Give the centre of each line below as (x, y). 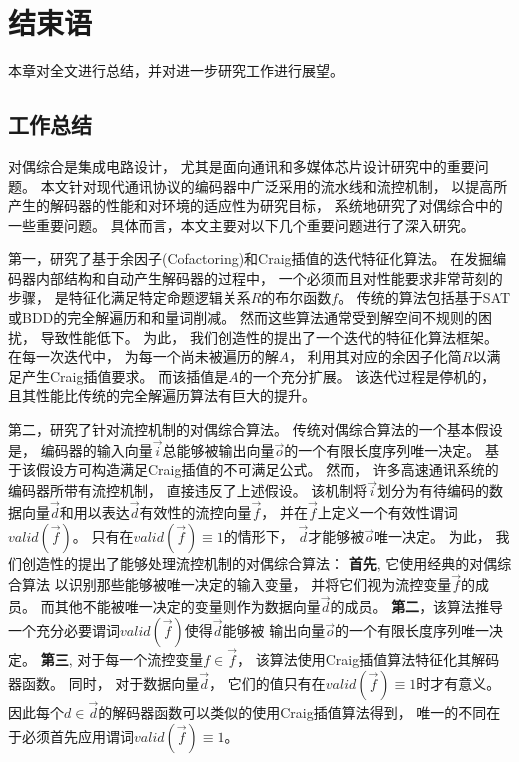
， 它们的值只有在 (267, 682)
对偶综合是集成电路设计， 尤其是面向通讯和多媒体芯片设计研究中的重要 (241, 165)
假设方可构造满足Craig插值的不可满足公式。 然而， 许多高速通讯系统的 (267, 469)
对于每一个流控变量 (140, 659)
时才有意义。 (458, 682)
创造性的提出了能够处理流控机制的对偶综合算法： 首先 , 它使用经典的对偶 (259, 562)
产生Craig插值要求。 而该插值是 (125, 375)
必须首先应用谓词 (77, 735)
